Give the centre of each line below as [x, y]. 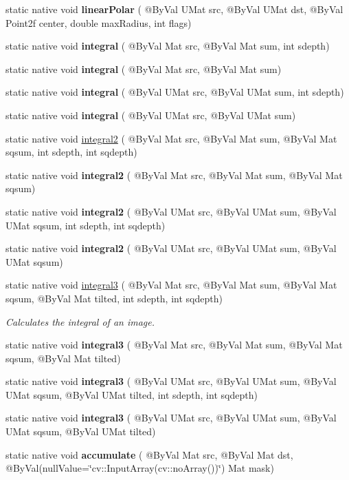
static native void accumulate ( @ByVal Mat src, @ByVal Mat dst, [149, 454]
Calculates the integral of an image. [80, 321]
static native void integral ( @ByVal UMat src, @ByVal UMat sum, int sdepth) [175, 92]
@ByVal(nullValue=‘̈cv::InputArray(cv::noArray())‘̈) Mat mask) [140, 468]
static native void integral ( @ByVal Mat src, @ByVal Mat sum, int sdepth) [168, 46]
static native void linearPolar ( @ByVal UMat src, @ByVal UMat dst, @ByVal [174, 9]
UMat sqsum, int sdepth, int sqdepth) [86, 225]
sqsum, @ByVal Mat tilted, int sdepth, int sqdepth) [114, 298]
